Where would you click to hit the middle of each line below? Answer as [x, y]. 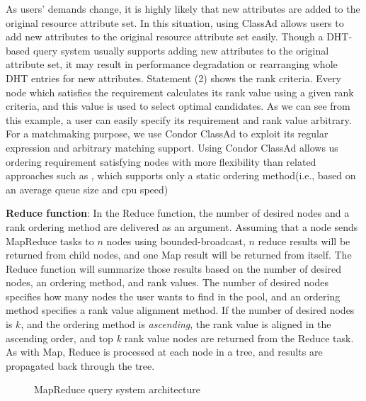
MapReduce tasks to [50, 241]
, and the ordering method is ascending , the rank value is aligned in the [176, 324]
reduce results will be [304, 241]
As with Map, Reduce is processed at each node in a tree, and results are [164, 352]
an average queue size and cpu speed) [87, 189]
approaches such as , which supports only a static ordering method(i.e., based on [181, 175]
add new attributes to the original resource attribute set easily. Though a [165, 36]
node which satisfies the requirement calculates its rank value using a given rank [180, 92]
